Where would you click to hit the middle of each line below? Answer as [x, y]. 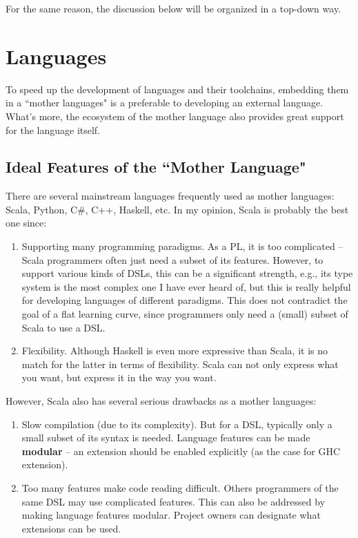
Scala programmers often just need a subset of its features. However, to [172, 259]
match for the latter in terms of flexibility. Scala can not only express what [180, 364]
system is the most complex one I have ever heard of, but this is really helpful [186, 286]
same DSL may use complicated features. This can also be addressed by [173, 501]
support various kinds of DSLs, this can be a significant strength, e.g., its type [187, 273]
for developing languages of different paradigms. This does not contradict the [185, 300]
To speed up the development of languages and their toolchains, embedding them [177, 89]
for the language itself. [53, 129]
